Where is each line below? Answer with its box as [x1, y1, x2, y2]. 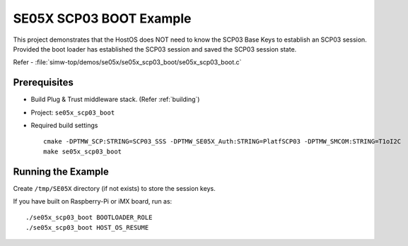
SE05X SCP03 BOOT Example [13, 11, 192, 26]
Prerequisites [13, 76, 74, 88]
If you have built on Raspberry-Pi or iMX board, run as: [13, 197, 173, 206]
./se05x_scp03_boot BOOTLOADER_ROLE [25, 213, 153, 222]
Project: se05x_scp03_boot [30, 108, 115, 117]
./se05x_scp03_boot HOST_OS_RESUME [25, 223, 149, 231]
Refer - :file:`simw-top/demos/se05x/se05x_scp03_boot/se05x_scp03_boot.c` [13, 58, 242, 66]
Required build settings [30, 121, 98, 130]
